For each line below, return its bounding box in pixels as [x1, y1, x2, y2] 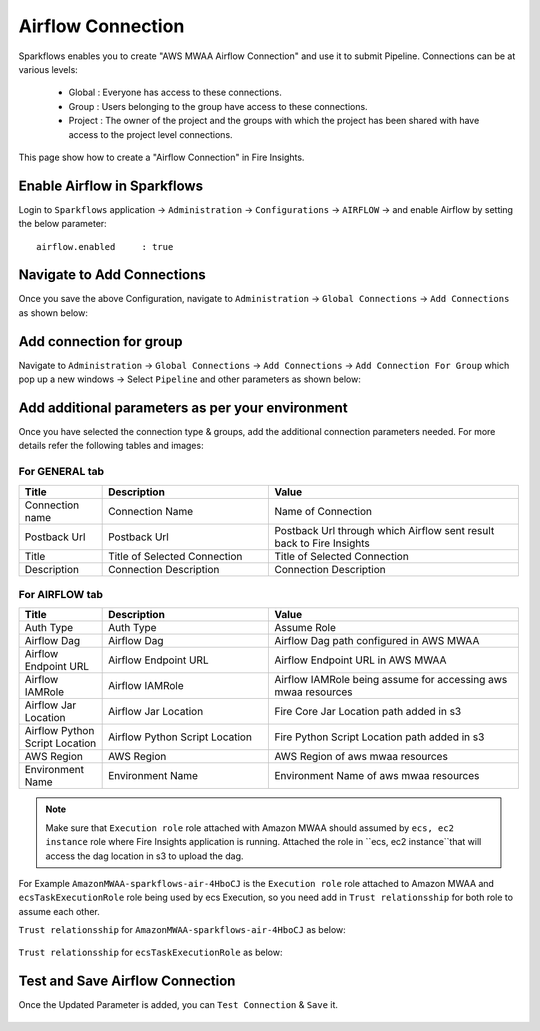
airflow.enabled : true [36, 241, 174, 252]
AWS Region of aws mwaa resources [274, 750, 449, 764]
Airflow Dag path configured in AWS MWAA [274, 634, 480, 648]
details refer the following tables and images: [18, 440, 204, 452]
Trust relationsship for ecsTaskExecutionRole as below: [18, 946, 283, 959]
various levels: [18, 63, 79, 75]
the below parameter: [18, 218, 107, 230]
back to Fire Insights [274, 536, 370, 550]
